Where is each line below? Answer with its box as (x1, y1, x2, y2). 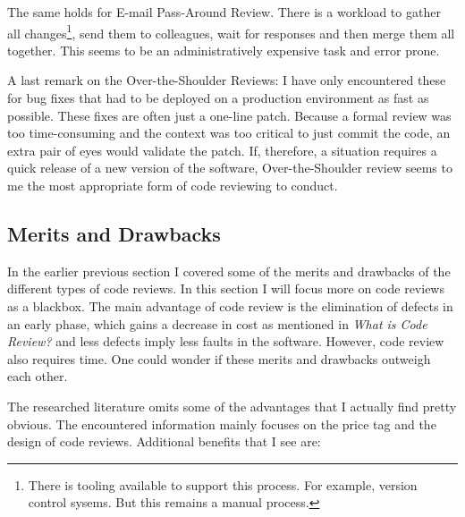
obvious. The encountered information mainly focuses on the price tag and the (7, 414, 436, 433)
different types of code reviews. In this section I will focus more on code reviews (7, 279, 444, 298)
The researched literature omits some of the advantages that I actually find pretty (7, 396, 457, 415)
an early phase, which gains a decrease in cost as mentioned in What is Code (7, 314, 427, 333)
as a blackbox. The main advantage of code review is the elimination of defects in (7, 296, 453, 315)
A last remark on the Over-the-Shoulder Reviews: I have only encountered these (7, 71, 446, 89)
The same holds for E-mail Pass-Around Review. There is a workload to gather (7, 3, 441, 21)
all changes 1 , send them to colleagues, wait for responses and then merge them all (7, 21, 455, 42)
